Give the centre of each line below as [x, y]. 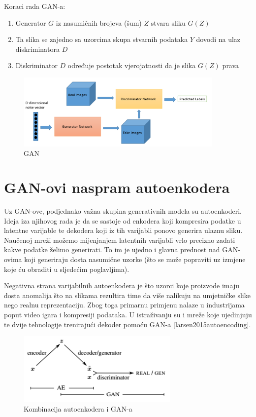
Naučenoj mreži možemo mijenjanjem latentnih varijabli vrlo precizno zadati [120, 240]
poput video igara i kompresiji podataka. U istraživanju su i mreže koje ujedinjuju [128, 314]
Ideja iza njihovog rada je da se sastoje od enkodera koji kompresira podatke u [123, 220]
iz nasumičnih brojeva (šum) [99, 22]
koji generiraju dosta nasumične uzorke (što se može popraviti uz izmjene [135, 259]
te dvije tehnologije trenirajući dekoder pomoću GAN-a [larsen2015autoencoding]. [128, 324]
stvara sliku [168, 22]
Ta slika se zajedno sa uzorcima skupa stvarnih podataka [102, 39]
